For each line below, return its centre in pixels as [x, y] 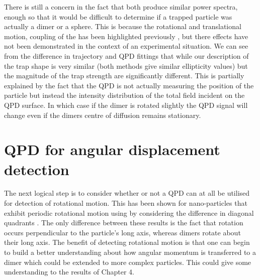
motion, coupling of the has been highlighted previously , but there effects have [126, 36]
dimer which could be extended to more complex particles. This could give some [128, 262]
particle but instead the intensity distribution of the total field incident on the [124, 95]
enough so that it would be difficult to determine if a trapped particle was [118, 16]
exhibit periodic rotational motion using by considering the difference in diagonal [129, 213]
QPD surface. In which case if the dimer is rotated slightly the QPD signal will [126, 105]
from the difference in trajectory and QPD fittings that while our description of [126, 55]
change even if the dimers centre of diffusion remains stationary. [103, 115]
